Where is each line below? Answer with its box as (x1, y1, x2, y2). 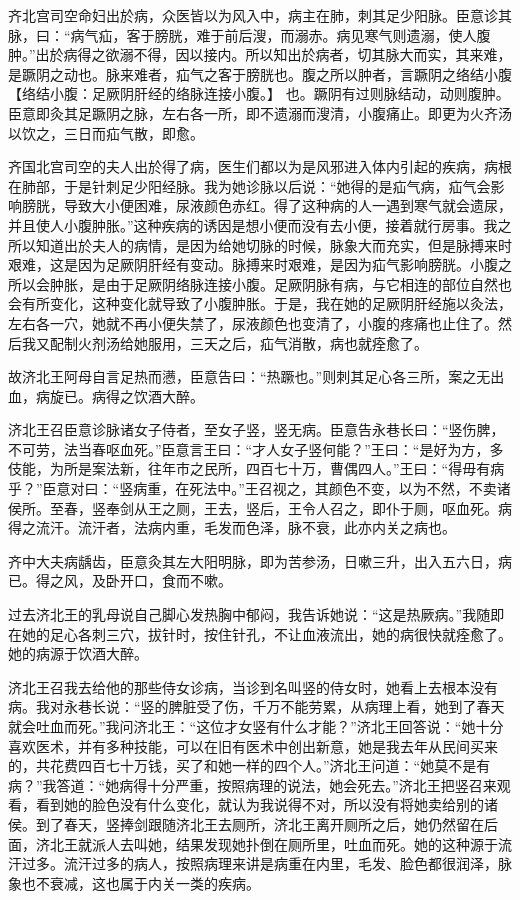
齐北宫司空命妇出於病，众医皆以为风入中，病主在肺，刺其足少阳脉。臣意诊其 (8, 5, 512, 25)
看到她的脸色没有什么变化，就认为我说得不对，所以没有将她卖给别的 (35, 794, 484, 815)
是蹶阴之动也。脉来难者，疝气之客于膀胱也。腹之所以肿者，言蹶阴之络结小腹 (8, 63, 512, 84)
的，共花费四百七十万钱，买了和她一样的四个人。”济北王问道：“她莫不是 (8, 755, 477, 776)
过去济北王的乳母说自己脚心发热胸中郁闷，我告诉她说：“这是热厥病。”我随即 (8, 604, 505, 625)
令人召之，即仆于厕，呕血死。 (301, 497, 498, 518)
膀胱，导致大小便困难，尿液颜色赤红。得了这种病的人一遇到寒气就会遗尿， (21, 195, 512, 216)
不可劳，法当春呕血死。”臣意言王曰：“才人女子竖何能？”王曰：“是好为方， (8, 438, 490, 459)
